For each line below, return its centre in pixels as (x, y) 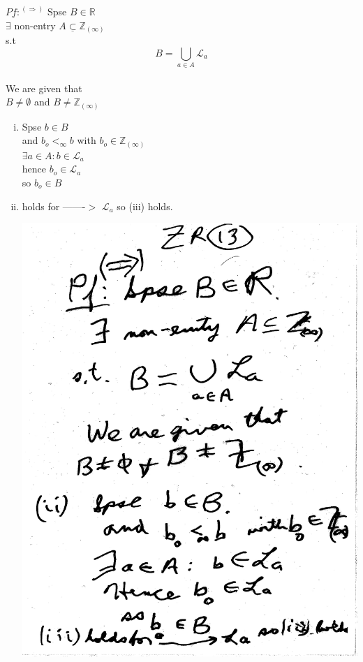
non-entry (35, 25)
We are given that (44, 88)
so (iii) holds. (145, 206)
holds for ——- (54, 206)
